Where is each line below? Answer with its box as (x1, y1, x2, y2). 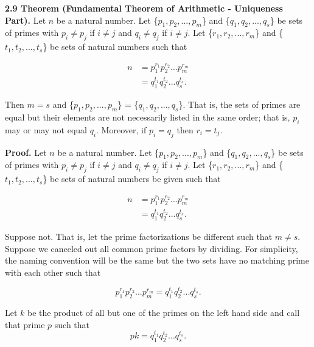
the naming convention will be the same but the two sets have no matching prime (5, 254, 309, 267)
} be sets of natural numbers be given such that (43, 172, 221, 185)
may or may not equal (5, 123, 87, 136)
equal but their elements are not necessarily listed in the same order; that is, (5, 110, 290, 123)
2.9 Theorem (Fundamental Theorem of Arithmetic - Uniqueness (5, 2, 283, 14)
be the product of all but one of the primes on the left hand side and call (27, 306, 300, 319)
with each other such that (5, 265, 101, 278)
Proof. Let (5, 145, 47, 158)
